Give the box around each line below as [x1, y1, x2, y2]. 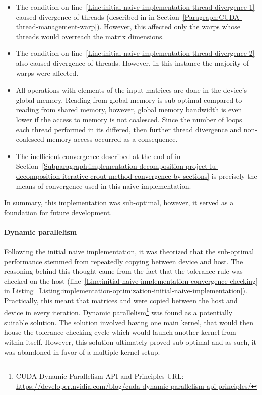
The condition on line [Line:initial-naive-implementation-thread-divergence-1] [16, 2, 255, 12]
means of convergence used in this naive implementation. [16, 180, 191, 191]
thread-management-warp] [16, 21, 97, 32]
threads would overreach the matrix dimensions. [16, 31, 164, 41]
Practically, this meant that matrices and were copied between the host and [4, 295, 238, 306]
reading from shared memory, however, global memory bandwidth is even [16, 104, 242, 115]
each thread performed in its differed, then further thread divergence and [16, 124, 242, 134]
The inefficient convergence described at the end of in [16, 150, 181, 161]
